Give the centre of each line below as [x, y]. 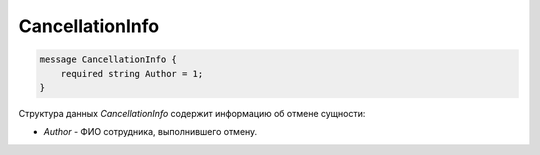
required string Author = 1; [132, 73]
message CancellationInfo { [108, 59]
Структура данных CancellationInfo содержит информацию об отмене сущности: [192, 113]
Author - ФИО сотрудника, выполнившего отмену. [150, 132]
